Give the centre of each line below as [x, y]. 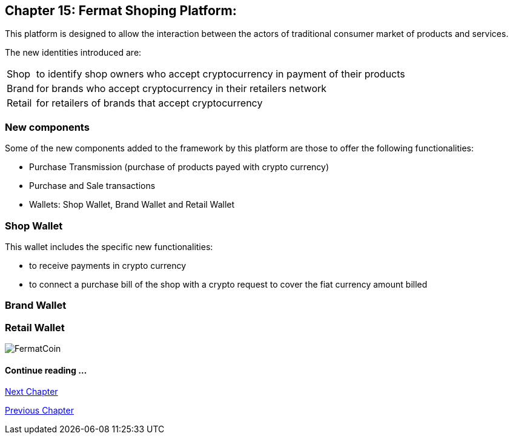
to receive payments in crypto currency [108, 265]
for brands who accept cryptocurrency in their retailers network [181, 89]
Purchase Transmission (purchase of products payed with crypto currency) [179, 167]
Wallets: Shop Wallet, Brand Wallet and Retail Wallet [132, 205]
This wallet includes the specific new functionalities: [109, 246]
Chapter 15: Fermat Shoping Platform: [121, 11]
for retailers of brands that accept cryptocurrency [149, 103]
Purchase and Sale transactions [92, 186]
